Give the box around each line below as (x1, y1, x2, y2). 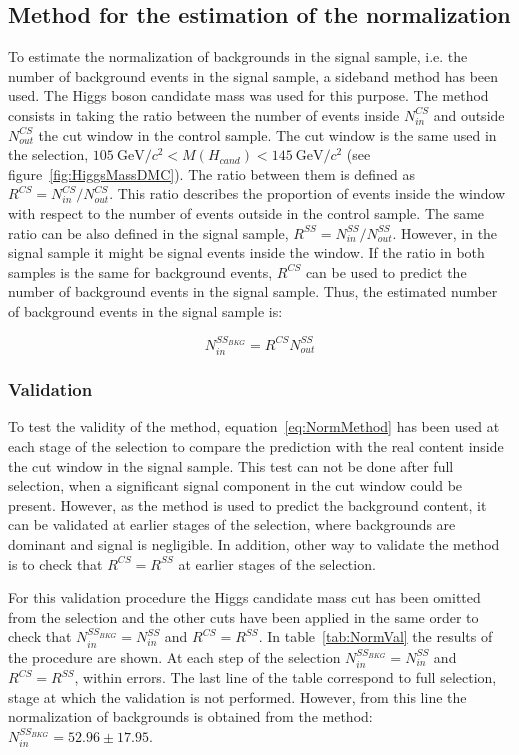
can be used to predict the (305, 261, 467, 282)
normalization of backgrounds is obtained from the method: (8, 706, 373, 727)
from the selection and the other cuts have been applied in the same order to (8, 606, 479, 627)
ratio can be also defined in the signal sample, (8, 222, 289, 243)
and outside (433, 104, 505, 125)
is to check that (8, 553, 103, 574)
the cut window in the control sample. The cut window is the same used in (38, 124, 497, 145)
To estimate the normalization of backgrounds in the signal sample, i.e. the (8, 46, 468, 67)
